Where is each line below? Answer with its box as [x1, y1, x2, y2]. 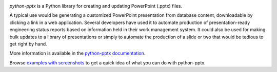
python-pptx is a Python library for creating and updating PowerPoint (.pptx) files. [9, 3, 182, 9]
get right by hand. [9, 41, 47, 47]
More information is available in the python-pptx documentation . [9, 50, 146, 56]
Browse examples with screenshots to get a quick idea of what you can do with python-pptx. [9, 59, 206, 66]
